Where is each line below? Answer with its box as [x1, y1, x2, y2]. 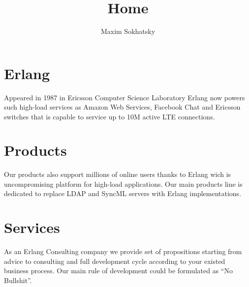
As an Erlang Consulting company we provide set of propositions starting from [4, 246, 242, 256]
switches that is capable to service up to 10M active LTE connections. [4, 111, 215, 121]
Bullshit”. [4, 275, 32, 285]
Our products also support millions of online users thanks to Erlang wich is [4, 169, 231, 179]
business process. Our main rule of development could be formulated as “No [4, 265, 233, 276]
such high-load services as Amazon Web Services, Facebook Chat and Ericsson [4, 102, 241, 112]
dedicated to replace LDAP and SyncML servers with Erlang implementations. [4, 188, 242, 199]
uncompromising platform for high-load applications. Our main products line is [4, 178, 243, 189]
